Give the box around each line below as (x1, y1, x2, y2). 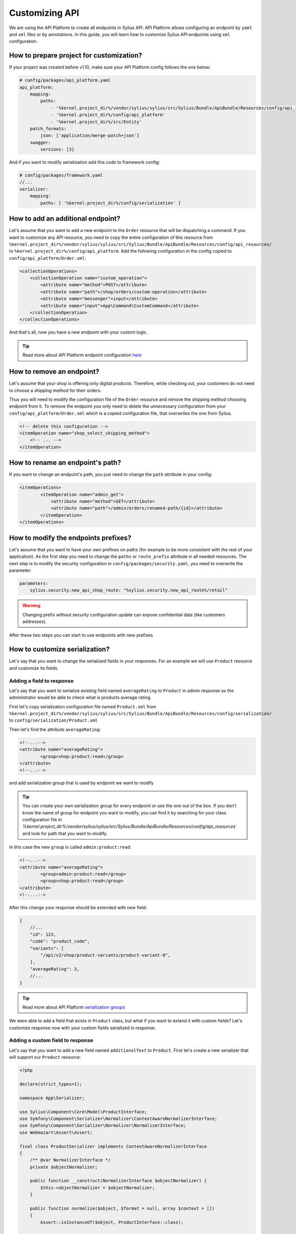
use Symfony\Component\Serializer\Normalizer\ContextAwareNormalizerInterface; (19, 1116, 218, 1121)
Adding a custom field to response (9, 1037, 94, 1044)
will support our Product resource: (9, 1054, 81, 1060)
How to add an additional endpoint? (9, 215, 121, 223)
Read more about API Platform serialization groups (22, 1004, 125, 1010)
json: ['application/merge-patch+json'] (40, 133, 140, 138)
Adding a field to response (9, 677, 74, 684)
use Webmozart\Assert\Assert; (19, 1129, 93, 1135)
